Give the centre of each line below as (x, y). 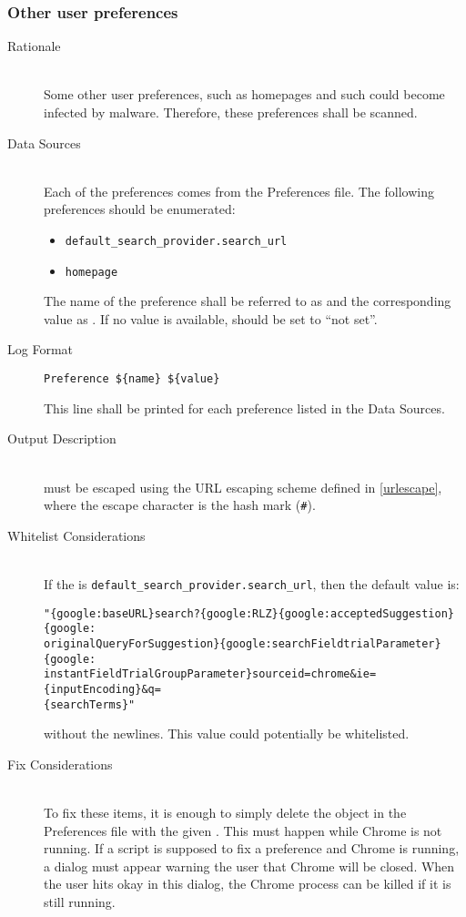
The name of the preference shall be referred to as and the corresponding (248, 301)
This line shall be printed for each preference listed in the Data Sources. (244, 408)
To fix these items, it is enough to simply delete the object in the (225, 812)
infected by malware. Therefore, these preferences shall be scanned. (231, 112)
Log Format (40, 349)
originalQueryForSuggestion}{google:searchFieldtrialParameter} (243, 643)
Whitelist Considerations (76, 535)
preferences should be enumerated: (140, 209)
